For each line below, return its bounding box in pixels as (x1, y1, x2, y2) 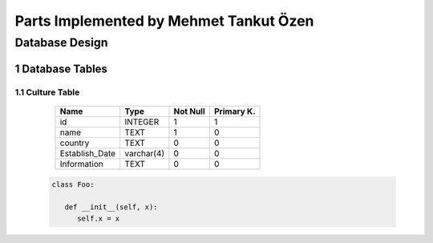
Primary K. (213, 105, 256, 116)
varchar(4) (124, 148, 165, 159)
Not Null (173, 105, 206, 116)
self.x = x (77, 213, 120, 223)
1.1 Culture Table (14, 87, 80, 98)
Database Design (14, 35, 108, 50)
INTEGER (124, 116, 160, 128)
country (59, 137, 90, 148)
